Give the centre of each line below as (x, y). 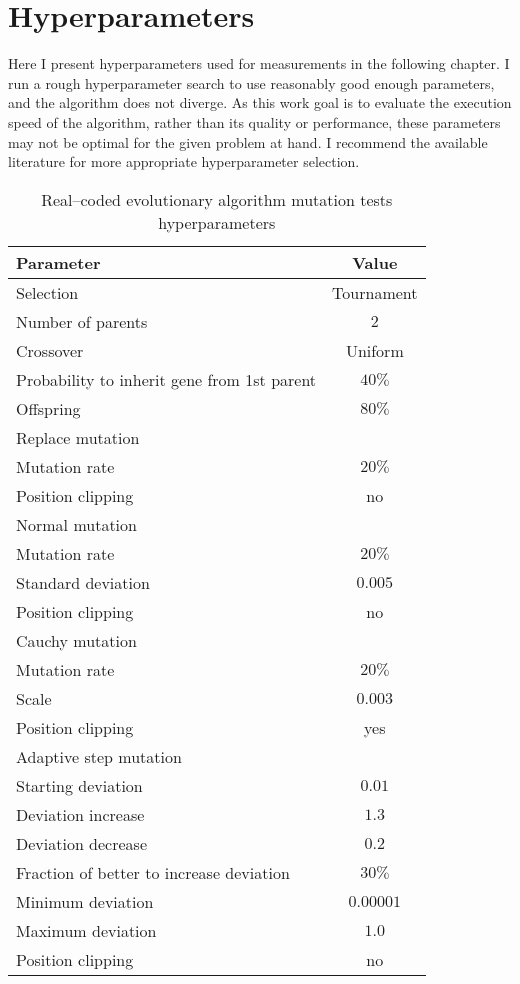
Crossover (50, 350)
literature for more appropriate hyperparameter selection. (184, 161)
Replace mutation (78, 437)
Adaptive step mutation (99, 756)
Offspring (48, 408)
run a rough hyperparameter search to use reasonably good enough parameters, (251, 82)
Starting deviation (79, 785)
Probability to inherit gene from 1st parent (166, 379)
